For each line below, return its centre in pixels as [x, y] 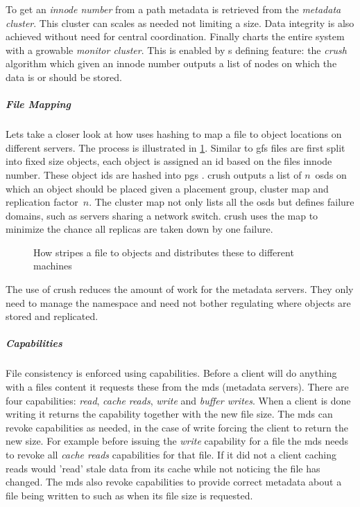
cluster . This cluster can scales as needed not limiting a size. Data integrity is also [180, 23]
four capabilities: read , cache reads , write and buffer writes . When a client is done [178, 400]
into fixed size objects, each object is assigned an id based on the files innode [169, 161]
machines [53, 266]
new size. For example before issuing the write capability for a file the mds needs [177, 441]
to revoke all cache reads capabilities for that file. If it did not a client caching [171, 454]
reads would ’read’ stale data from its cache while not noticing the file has [163, 468]
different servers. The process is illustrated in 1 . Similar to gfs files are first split [175, 147]
